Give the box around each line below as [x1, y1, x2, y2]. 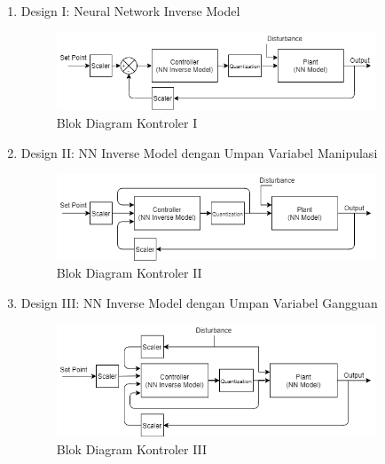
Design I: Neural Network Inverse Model [20, 2, 240, 20]
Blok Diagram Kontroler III [56, 439, 208, 458]
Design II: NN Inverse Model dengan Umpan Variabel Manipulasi [20, 143, 378, 161]
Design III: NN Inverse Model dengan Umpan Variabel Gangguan [20, 293, 378, 311]
